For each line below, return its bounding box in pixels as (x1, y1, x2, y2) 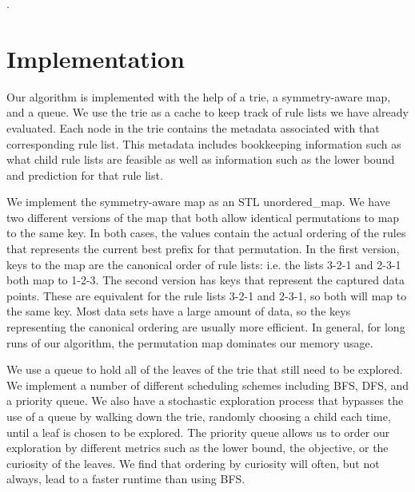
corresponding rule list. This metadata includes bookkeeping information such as (6, 135, 401, 152)
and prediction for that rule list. (6, 166, 163, 183)
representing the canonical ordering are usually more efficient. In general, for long (6, 319, 405, 335)
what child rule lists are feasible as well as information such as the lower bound (6, 151, 395, 168)
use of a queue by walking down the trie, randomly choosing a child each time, (6, 408, 391, 424)
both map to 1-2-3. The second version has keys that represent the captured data (6, 272, 405, 288)
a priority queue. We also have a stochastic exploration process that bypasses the (6, 392, 404, 409)
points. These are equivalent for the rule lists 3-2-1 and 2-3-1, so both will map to (6, 287, 407, 304)
